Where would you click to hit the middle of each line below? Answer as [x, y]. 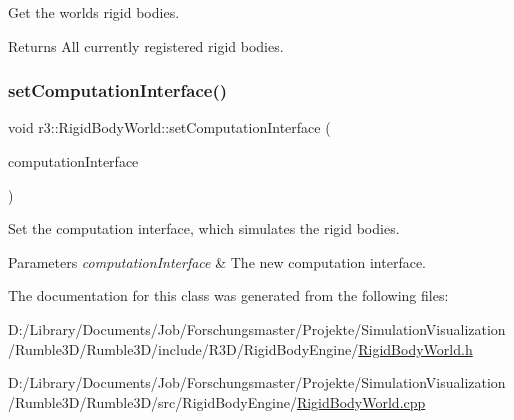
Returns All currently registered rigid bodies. [146, 45]
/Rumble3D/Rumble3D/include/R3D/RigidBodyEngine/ [183, 348]
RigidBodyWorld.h [415, 348]
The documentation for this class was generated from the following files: [228, 295]
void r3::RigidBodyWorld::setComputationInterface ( [169, 127]
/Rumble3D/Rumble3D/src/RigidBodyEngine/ [152, 401]
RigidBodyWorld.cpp [361, 401]
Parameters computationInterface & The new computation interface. [217, 261]
